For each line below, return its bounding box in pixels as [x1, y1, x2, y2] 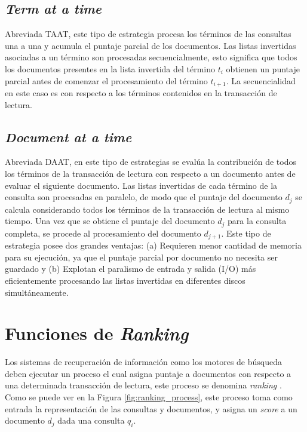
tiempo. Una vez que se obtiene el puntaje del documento [5, 215, 215, 227]
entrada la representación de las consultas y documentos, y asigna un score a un [5, 402, 297, 415]
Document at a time [5, 127, 132, 146]
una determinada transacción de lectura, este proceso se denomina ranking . [5, 379, 282, 391]
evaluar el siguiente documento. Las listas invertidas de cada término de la [5, 179, 278, 191]
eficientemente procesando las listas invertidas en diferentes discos [5, 274, 245, 286]
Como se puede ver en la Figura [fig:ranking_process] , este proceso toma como [5, 391, 293, 403]
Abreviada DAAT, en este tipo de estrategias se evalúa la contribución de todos [5, 155, 296, 168]
